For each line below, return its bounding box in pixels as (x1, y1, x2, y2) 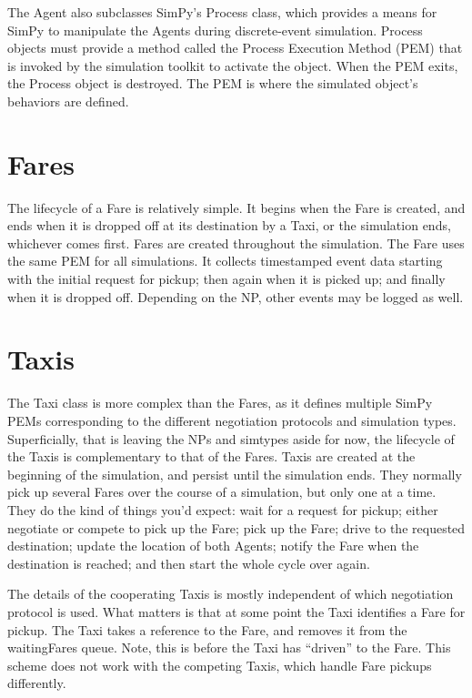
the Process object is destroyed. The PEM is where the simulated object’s (7, 74, 418, 93)
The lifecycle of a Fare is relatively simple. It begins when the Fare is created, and (7, 197, 466, 217)
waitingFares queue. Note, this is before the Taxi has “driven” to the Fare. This (7, 638, 451, 657)
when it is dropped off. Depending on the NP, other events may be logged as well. (7, 287, 464, 306)
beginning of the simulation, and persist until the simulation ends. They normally (7, 464, 462, 483)
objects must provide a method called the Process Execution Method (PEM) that (7, 38, 463, 57)
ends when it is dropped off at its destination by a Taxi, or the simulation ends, (7, 216, 451, 235)
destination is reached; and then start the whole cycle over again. (7, 553, 370, 572)
